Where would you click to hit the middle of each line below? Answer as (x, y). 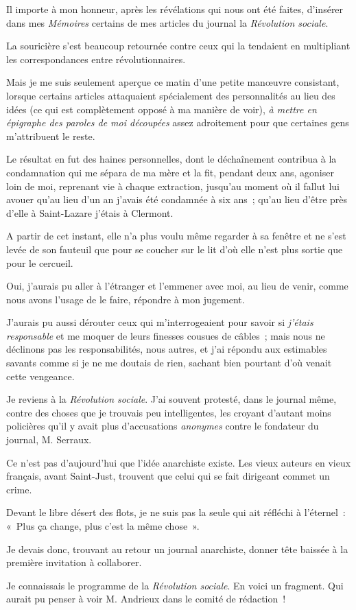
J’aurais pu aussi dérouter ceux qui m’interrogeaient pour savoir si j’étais (160, 322)
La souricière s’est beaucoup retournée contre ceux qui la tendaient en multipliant (178, 46)
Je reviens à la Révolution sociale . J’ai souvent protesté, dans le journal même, (171, 399)
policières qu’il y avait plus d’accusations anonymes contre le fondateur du (163, 426)
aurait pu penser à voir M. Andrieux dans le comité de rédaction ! (146, 599)
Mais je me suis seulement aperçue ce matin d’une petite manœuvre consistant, (173, 82)
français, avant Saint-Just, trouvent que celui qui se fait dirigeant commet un (168, 476)
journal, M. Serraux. (49, 439)
